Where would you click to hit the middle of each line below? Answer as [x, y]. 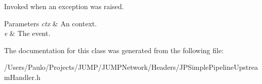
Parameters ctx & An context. [50, 23]
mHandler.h [22, 77]
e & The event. [27, 33]
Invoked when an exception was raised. [64, 6]
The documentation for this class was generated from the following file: [114, 50]
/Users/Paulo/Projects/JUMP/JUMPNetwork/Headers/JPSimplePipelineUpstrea [131, 67]
